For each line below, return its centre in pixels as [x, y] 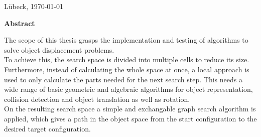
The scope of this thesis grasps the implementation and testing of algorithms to [126, 40]
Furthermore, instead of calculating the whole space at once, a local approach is [127, 69]
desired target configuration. [47, 128]
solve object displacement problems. [59, 49]
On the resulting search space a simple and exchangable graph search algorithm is [130, 109]
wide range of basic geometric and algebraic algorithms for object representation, [128, 89]
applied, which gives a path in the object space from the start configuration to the [130, 118]
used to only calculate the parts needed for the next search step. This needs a [123, 79]
